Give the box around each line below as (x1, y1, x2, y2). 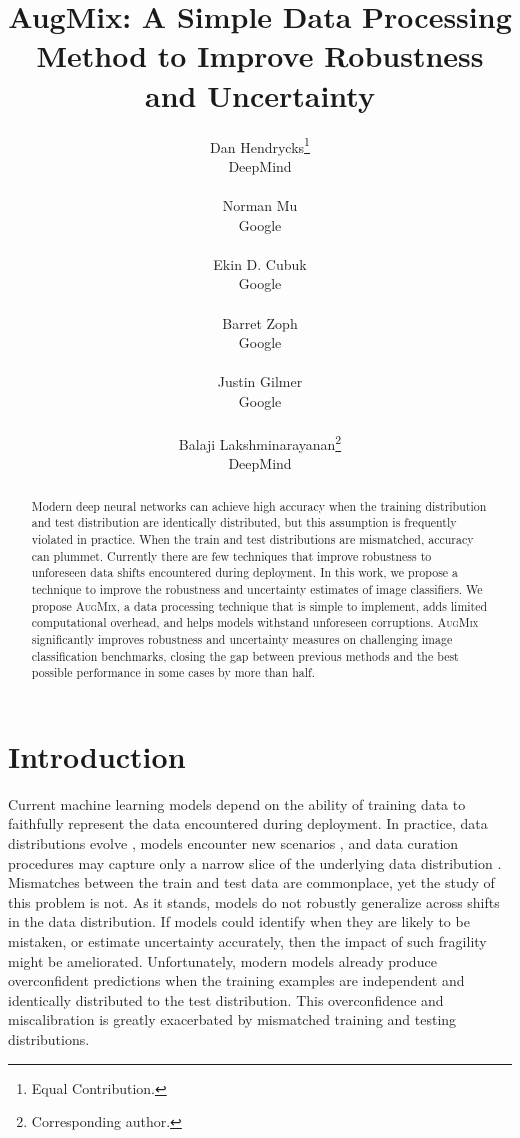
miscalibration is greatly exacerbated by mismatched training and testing (8, 1009, 457, 1030)
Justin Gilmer (217, 371, 303, 392)
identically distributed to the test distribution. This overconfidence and (8, 989, 444, 1010)
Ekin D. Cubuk (213, 253, 307, 274)
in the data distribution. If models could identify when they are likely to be (8, 911, 470, 932)
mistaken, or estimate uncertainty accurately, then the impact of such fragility (8, 931, 487, 952)
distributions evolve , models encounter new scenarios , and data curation (8, 833, 459, 854)
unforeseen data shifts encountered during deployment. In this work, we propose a (31, 564, 459, 581)
